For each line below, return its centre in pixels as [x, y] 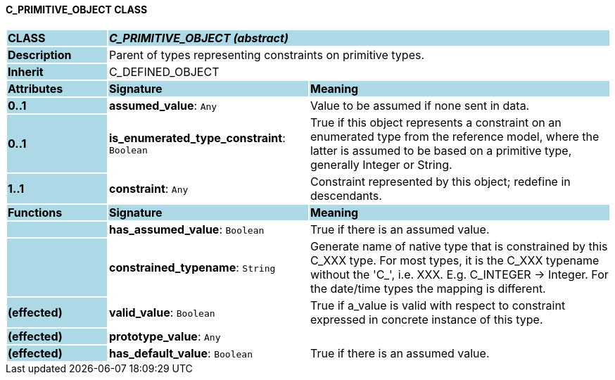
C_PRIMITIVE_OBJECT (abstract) [198, 38]
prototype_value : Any [165, 336]
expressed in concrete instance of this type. [426, 319]
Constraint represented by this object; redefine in [440, 181]
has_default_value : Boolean [180, 353]
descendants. [346, 195]
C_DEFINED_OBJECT [164, 71]
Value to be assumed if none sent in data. [420, 105]
